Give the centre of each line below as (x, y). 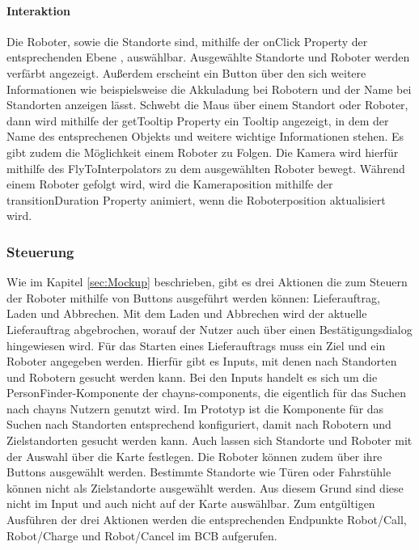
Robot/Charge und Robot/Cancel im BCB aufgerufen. (142, 535)
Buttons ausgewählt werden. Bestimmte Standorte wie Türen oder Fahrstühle (199, 472)
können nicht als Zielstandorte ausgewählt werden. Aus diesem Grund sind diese (205, 487)
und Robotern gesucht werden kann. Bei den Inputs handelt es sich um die (192, 377)
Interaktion (38, 10)
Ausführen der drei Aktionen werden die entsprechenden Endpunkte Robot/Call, (207, 520)
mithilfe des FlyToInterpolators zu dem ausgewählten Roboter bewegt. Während (206, 168)
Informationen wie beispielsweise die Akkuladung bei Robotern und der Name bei (209, 89)
